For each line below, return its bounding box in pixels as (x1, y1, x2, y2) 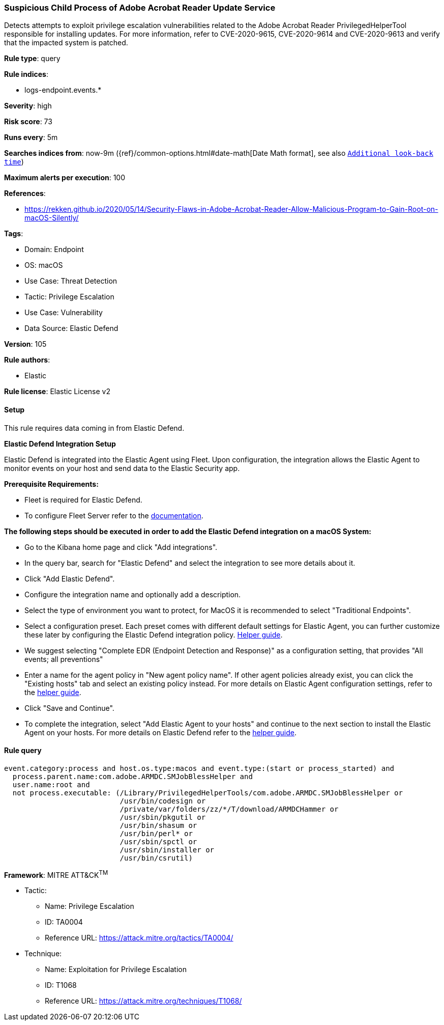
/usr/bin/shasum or (120, 821, 197, 829)
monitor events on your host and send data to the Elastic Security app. (4, 463, 240, 473)
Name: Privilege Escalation (45, 902, 134, 911)
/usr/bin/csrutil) (120, 853, 193, 862)
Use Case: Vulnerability (24, 308, 103, 317)
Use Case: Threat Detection (24, 276, 117, 286)
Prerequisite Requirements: (4, 479, 99, 488)
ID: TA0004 (45, 918, 83, 927)
